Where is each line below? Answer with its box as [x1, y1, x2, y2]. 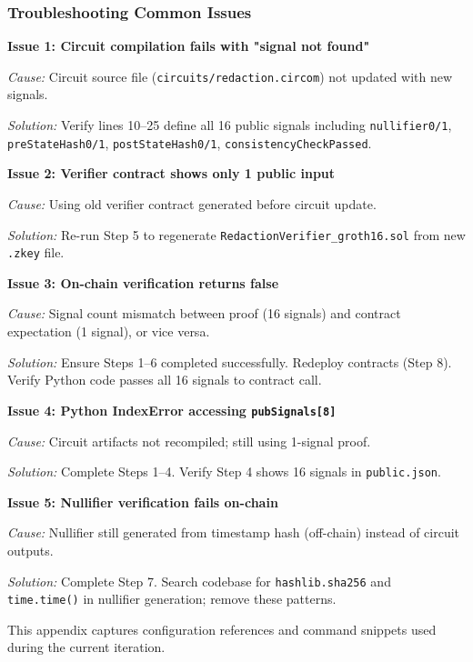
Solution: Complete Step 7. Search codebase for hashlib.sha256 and [7, 571, 391, 590]
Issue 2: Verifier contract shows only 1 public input [7, 164, 336, 183]
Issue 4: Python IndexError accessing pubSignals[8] [7, 400, 337, 419]
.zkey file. [7, 243, 65, 262]
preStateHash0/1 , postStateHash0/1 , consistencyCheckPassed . [7, 133, 372, 152]
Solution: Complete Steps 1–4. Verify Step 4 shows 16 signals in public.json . [7, 462, 441, 481]
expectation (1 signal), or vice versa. [7, 322, 210, 341]
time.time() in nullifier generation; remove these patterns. [7, 589, 337, 608]
